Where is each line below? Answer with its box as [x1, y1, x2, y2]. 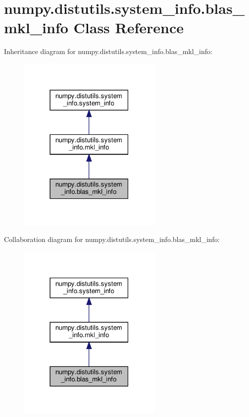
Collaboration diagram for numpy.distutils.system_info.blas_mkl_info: [4, 234, 220, 244]
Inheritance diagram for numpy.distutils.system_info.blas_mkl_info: [4, 46, 212, 57]
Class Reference [73, 17, 184, 38]
